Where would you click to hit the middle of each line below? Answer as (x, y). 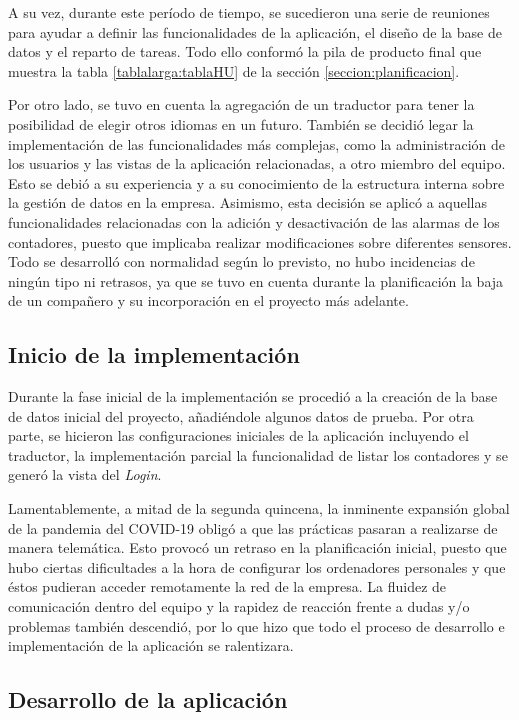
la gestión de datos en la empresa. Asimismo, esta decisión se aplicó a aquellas (247, 202)
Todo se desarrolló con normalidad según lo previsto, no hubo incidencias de (241, 261)
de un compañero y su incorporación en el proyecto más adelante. (208, 300)
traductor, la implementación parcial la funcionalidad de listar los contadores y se (258, 454)
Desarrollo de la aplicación (148, 699)
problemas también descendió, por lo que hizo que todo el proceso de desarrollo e (256, 625)
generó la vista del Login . (85, 474)
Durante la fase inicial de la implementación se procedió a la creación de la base (253, 396)
